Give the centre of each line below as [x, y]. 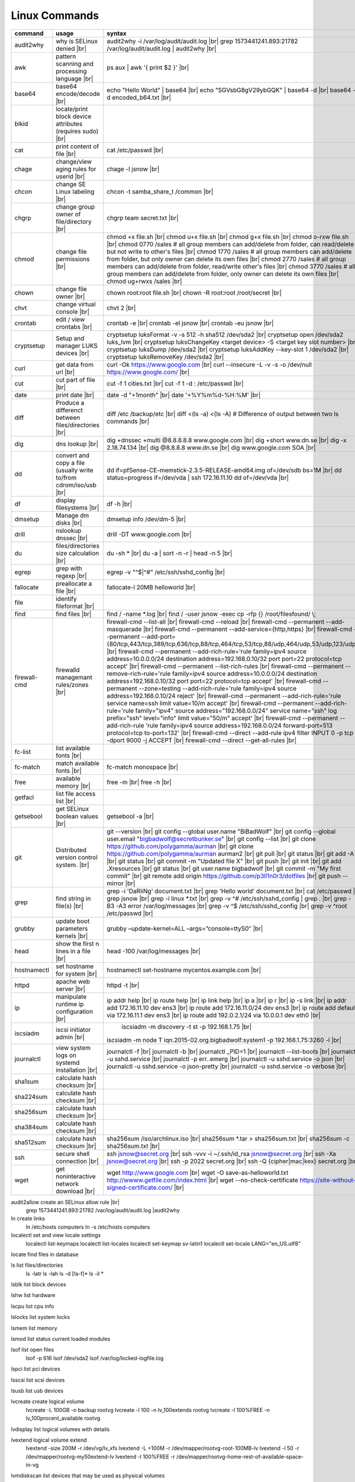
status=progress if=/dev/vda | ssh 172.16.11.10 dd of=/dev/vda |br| [198, 477]
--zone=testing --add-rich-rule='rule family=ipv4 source [218, 688]
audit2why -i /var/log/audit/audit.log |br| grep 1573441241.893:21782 [202, 41]
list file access [75, 793]
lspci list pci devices [35, 1369]
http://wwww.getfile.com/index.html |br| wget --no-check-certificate [202, 1180]
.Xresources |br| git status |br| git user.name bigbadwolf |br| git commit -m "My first [224, 868]
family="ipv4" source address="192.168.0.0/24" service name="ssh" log [236, 710]
